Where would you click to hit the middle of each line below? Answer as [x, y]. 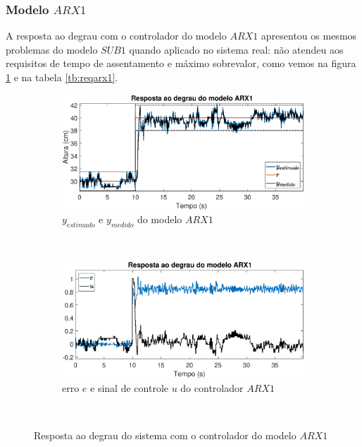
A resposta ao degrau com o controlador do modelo [116, 36]
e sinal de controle [129, 387]
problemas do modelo [52, 49]
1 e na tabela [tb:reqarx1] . [62, 77]
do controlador [212, 387]
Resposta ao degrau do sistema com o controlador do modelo [165, 435]
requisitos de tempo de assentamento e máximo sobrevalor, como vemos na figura [181, 63]
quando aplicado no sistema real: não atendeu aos [236, 49]
